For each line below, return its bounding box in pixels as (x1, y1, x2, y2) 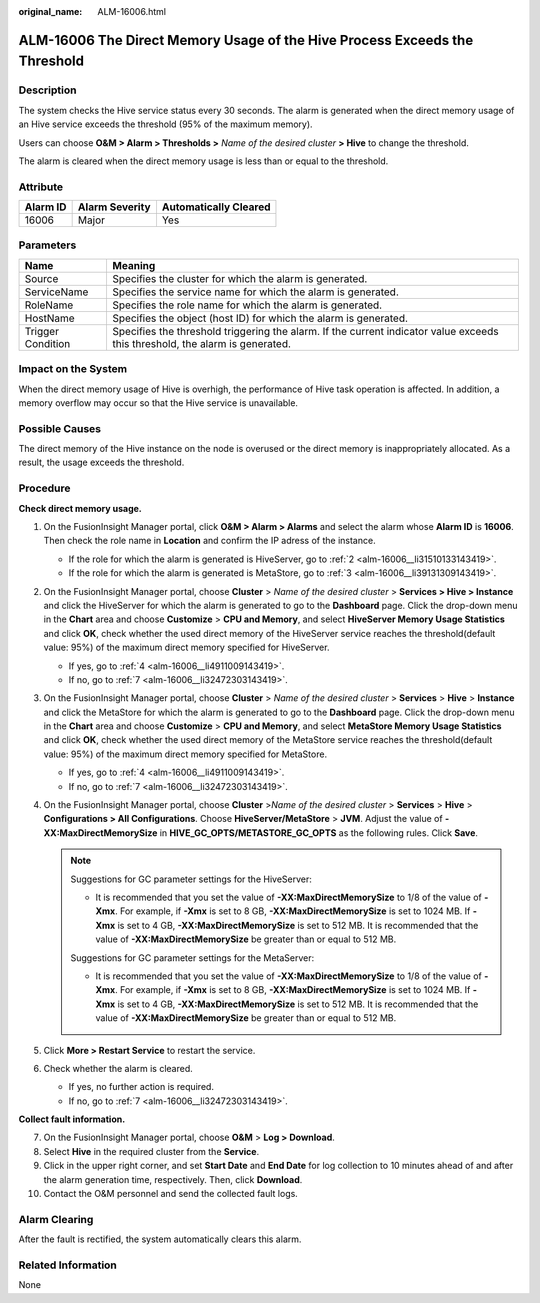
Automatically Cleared (161, 200, 271, 214)
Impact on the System (18, 362, 128, 376)
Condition (24, 336, 71, 350)
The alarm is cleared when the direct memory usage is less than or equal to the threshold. (18, 155, 389, 167)
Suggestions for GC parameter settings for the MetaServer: (70, 951, 315, 964)
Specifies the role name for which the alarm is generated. (112, 298, 383, 312)
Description (18, 83, 77, 97)
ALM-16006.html (97, 6, 167, 17)
